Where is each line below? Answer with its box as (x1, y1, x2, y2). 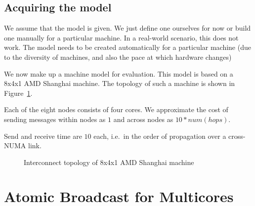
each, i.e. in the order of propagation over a (93, 130, 226, 141)
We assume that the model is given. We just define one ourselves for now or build (4, 23, 251, 33)
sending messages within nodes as (4, 114, 106, 124)
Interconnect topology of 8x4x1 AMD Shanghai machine (24, 157, 194, 167)
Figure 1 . (4, 87, 33, 98)
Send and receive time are (4, 130, 82, 141)
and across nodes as (113, 114, 173, 124)
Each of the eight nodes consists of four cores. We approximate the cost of (4, 104, 228, 115)
